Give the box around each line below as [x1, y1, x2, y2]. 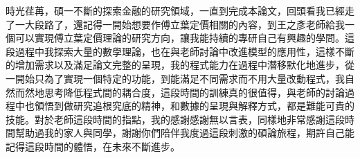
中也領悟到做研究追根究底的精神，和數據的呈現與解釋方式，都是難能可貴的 [15, 98, 354, 113]
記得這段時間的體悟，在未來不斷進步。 [6, 139, 180, 153]
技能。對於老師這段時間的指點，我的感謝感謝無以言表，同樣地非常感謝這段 [6, 112, 345, 126]
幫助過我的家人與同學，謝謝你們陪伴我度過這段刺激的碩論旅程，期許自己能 [15, 125, 354, 140]
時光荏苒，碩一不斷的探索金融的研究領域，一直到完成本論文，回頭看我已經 [6, 3, 345, 17]
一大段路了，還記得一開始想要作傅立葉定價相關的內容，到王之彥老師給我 [15, 17, 345, 31]
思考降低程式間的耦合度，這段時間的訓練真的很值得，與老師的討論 [44, 85, 345, 99]
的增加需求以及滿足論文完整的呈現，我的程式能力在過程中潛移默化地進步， [6, 58, 345, 72]
